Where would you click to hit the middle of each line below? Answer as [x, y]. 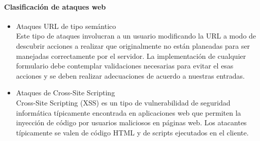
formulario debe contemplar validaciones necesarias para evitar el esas [125, 66]
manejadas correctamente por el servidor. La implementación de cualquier [131, 56]
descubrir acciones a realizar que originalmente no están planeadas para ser [133, 45]
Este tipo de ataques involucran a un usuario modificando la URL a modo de [136, 36]
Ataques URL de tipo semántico [66, 26]
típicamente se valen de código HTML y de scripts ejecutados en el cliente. [132, 132]
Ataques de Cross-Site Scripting [66, 93]
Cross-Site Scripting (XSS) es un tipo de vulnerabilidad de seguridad [123, 102]
